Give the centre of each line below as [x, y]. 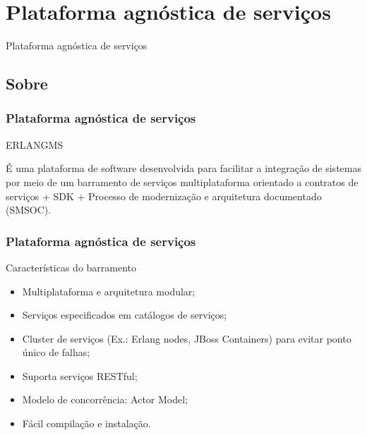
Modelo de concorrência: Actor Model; [105, 399]
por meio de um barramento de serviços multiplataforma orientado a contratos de [182, 182]
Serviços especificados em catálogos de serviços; [125, 315]
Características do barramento [71, 267]
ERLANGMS [35, 144]
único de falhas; [56, 352]
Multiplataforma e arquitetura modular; [109, 291]
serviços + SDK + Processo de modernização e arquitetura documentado [164, 196]
